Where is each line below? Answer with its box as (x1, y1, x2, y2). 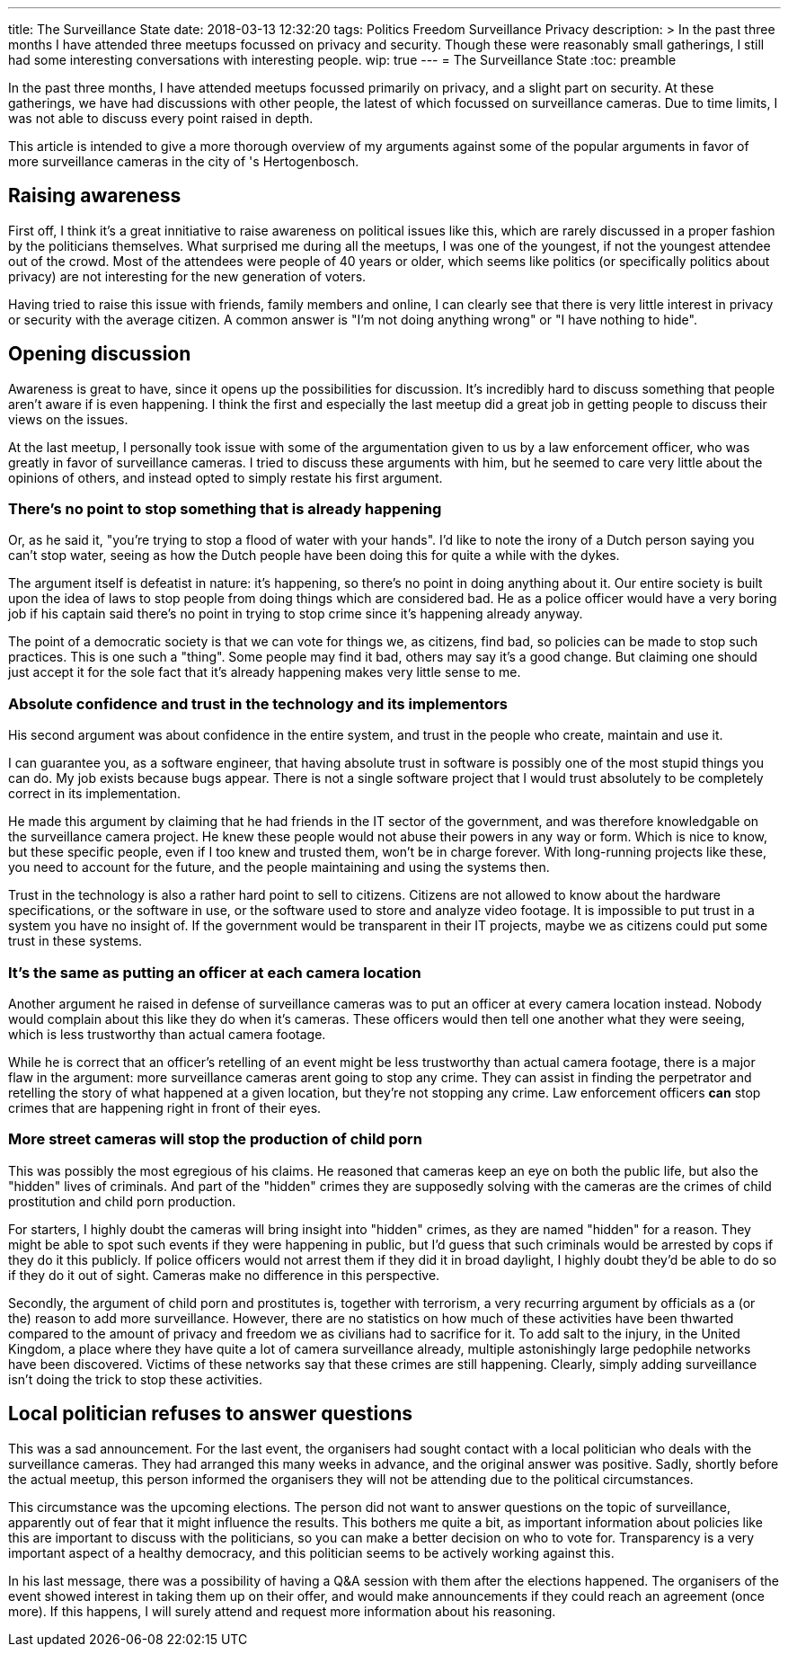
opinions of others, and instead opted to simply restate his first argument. (8, 469, 443, 485)
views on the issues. (8, 411, 128, 427)
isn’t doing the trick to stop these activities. (8, 1371, 262, 1387)
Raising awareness (8, 184, 182, 208)
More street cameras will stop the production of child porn (8, 1130, 422, 1149)
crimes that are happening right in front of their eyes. (8, 1099, 322, 1116)
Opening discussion (8, 342, 191, 366)
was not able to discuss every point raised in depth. (8, 111, 314, 126)
